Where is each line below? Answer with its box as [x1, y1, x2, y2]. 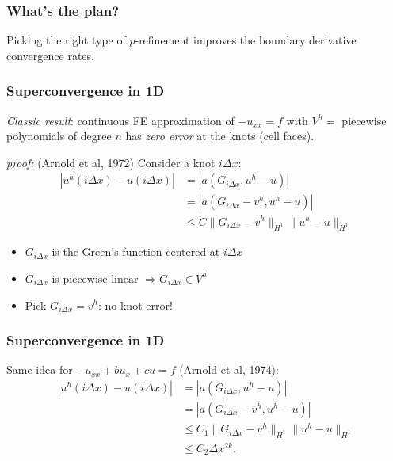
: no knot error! [97, 296, 173, 313]
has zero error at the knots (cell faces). [125, 128, 315, 144]
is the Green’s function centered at [52, 243, 220, 260]
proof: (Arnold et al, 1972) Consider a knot [6, 154, 216, 170]
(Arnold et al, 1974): [179, 361, 279, 378]
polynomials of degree [6, 128, 112, 144]
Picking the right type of [6, 32, 126, 48]
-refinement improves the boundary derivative [135, 32, 357, 48]
